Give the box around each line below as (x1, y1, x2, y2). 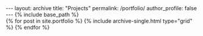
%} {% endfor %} (6, 24, 50, 31)
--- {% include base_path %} (6, 11, 79, 18)
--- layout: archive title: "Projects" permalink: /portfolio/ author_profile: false (6, 5, 197, 11)
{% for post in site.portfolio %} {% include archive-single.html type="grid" (6, 17, 193, 25)
